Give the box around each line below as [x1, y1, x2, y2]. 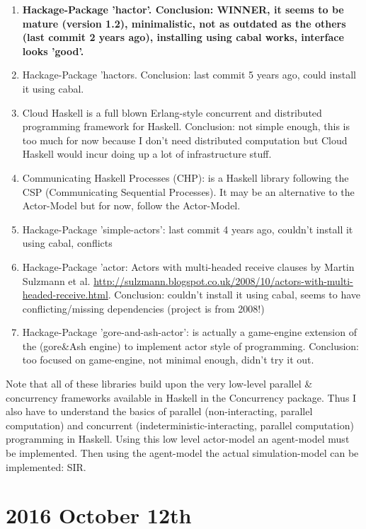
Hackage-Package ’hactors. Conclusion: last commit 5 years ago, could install [22, 67, 356, 82]
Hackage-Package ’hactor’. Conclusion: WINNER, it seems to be [22, 2, 344, 16]
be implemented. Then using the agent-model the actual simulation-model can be [6, 446, 359, 460]
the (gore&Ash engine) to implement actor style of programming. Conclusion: [22, 338, 360, 353]
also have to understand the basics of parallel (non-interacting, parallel [6, 404, 313, 419]
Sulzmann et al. [22, 273, 91, 288]
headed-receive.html [22, 287, 108, 302]
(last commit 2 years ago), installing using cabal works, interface [22, 30, 344, 45]
